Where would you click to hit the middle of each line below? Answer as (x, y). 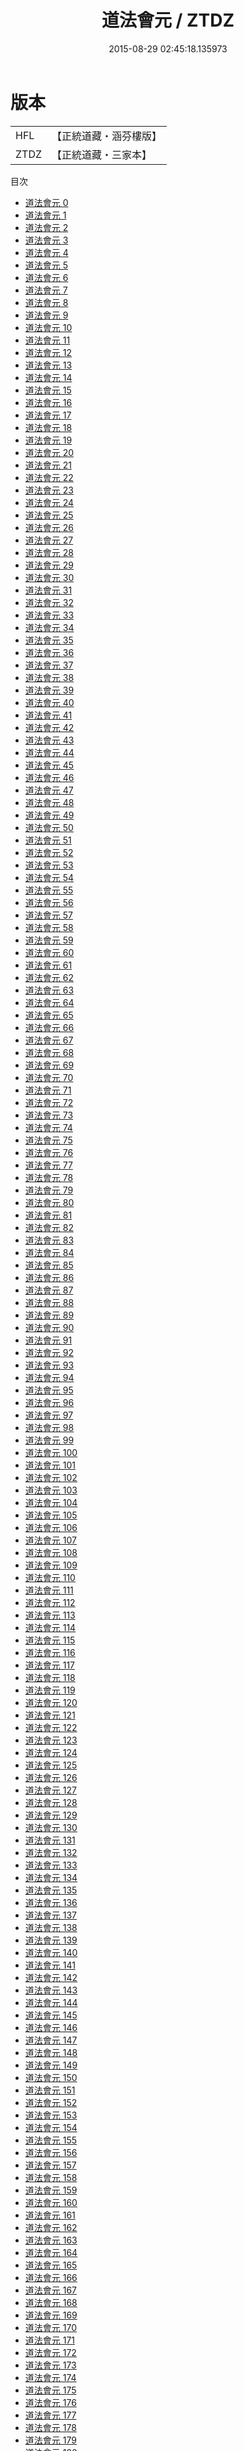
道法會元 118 (50, 1677)
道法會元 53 (49, 865)
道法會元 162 (51, 2227)
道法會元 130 (51, 1827)
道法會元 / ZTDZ (168, 20)
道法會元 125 (51, 1765)
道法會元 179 (50, 2440)
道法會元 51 (48, 840)
